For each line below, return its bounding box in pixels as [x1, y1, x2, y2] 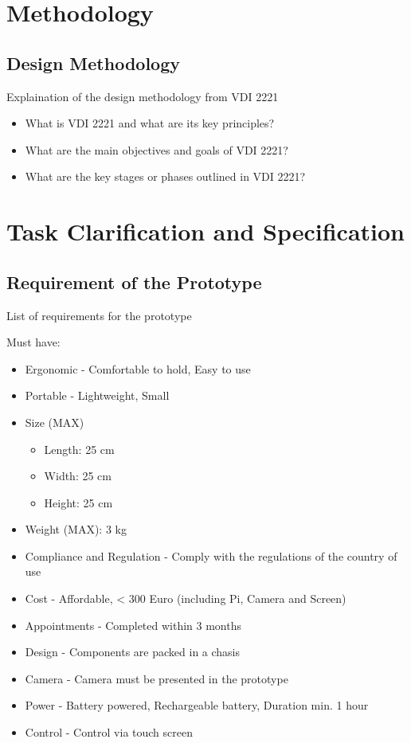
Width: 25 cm [44, 467, 112, 484]
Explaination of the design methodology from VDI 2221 [6, 88, 279, 104]
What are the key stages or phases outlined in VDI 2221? [25, 168, 306, 185]
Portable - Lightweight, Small [25, 387, 170, 404]
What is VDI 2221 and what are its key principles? [25, 115, 275, 131]
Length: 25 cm [44, 440, 115, 457]
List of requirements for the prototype [6, 307, 192, 323]
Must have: [6, 334, 61, 350]
